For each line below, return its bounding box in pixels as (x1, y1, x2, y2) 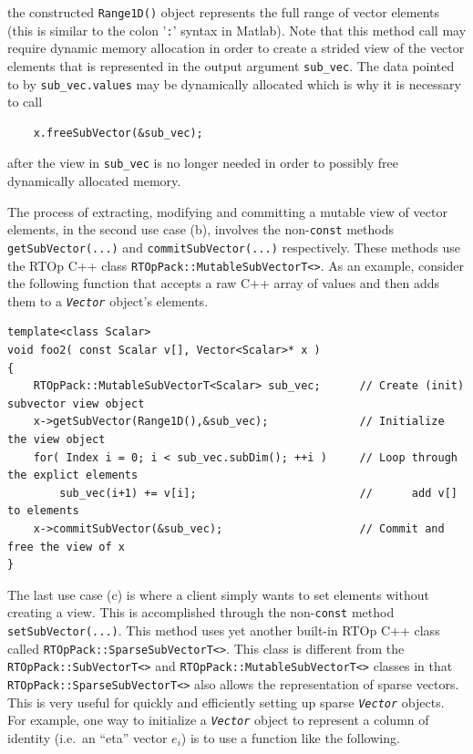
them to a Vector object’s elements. (7, 291, 209, 310)
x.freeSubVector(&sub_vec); (33, 126, 203, 139)
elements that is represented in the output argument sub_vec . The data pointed (7, 56, 455, 75)
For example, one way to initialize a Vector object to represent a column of (7, 710, 429, 729)
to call (7, 92, 43, 111)
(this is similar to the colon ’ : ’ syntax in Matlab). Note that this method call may (7, 20, 467, 39)
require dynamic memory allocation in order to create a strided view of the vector (7, 38, 465, 57)
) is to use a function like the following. (180, 728, 400, 747)
